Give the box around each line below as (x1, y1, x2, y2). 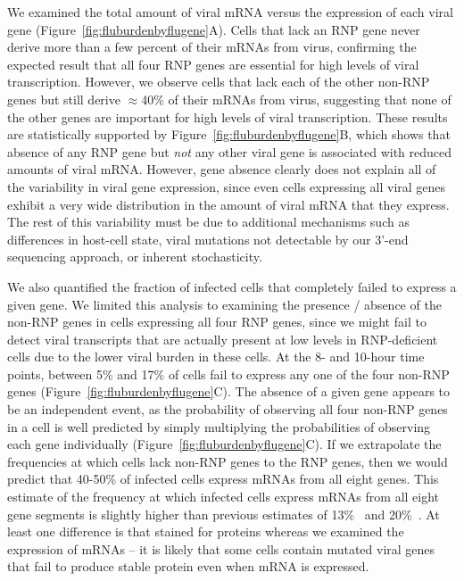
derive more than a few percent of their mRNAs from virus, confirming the (7, 37, 417, 56)
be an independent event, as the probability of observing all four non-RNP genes (7, 400, 448, 419)
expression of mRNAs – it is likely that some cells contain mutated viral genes (7, 539, 435, 558)
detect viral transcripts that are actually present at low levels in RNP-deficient (7, 329, 438, 348)
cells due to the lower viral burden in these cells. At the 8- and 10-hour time (7, 347, 425, 366)
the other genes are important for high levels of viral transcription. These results (7, 107, 448, 126)
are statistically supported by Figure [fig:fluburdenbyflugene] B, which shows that (7, 125, 451, 144)
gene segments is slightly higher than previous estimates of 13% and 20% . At (7, 504, 440, 523)
